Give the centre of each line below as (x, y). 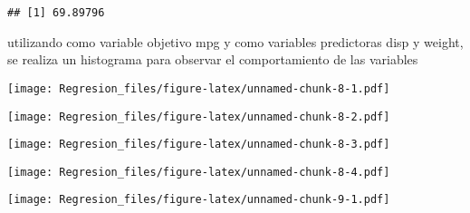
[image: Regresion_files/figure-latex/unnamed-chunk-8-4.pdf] (199, 172)
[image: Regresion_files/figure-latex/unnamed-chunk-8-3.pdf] (199, 145)
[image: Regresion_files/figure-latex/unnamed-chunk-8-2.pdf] (199, 116)
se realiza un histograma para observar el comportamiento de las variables (213, 59)
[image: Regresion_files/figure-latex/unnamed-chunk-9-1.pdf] (199, 200)
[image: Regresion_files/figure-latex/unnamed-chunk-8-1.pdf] (199, 88)
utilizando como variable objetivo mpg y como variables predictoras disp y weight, (235, 41)
